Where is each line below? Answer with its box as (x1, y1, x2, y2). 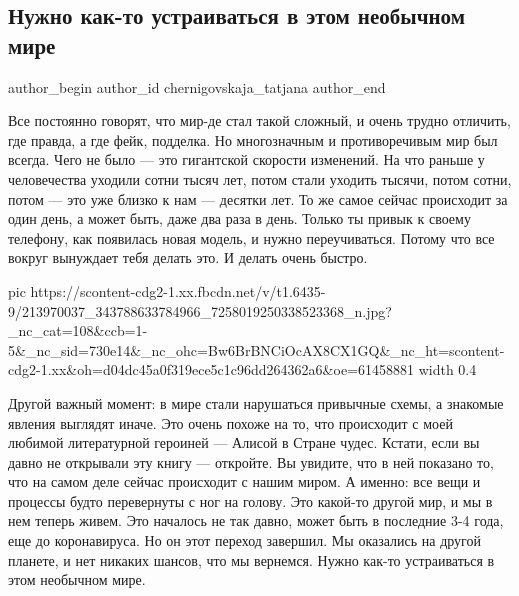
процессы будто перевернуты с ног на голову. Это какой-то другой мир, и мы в (8, 490, 493, 511)
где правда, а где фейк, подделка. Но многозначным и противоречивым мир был (8, 129, 498, 150)
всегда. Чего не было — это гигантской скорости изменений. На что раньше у (8, 149, 485, 170)
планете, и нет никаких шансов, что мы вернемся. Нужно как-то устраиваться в (8, 549, 495, 570)
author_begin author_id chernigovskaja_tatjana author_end (8, 76, 386, 97)
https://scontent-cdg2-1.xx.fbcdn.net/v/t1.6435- (30, 280, 326, 301)
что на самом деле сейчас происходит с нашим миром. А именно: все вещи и (8, 471, 481, 492)
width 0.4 (418, 359, 477, 380)
